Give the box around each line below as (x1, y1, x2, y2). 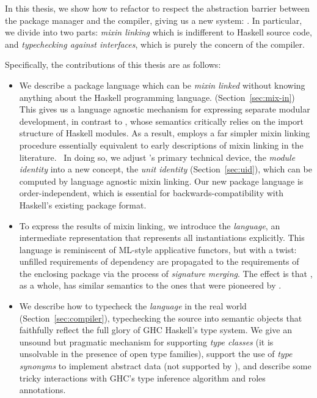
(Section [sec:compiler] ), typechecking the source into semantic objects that (19, 311, 302, 324)
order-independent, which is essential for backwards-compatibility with (19, 186, 283, 199)
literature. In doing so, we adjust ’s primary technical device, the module (19, 150, 296, 163)
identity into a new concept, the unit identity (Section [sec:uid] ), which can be (19, 163, 312, 175)
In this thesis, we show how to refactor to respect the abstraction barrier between (5, 2, 310, 14)
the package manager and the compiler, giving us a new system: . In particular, (5, 13, 302, 26)
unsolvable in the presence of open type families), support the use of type (19, 347, 293, 360)
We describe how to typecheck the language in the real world (19, 300, 247, 312)
